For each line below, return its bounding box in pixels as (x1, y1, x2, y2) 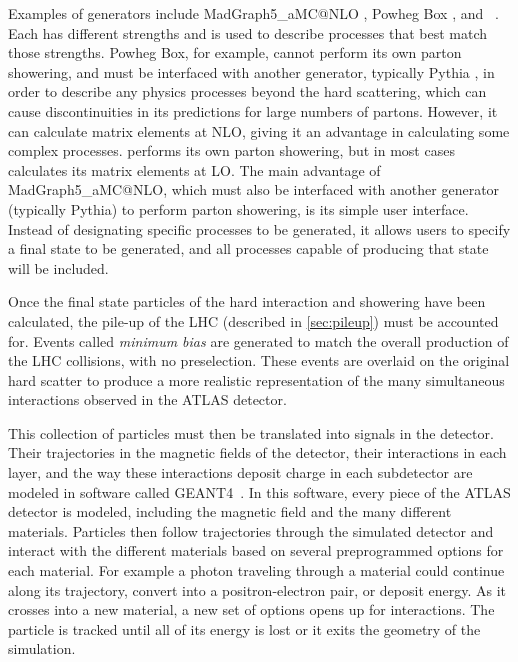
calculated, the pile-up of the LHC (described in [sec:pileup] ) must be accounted (8, 310, 499, 331)
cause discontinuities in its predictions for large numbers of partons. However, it (8, 100, 498, 121)
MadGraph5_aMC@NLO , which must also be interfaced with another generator (8, 179, 500, 200)
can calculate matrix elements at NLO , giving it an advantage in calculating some (8, 120, 510, 141)
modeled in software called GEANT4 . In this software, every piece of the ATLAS (8, 481, 511, 502)
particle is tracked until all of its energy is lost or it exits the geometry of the (8, 618, 481, 639)
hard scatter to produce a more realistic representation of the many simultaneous (8, 369, 505, 390)
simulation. (8, 638, 76, 659)
